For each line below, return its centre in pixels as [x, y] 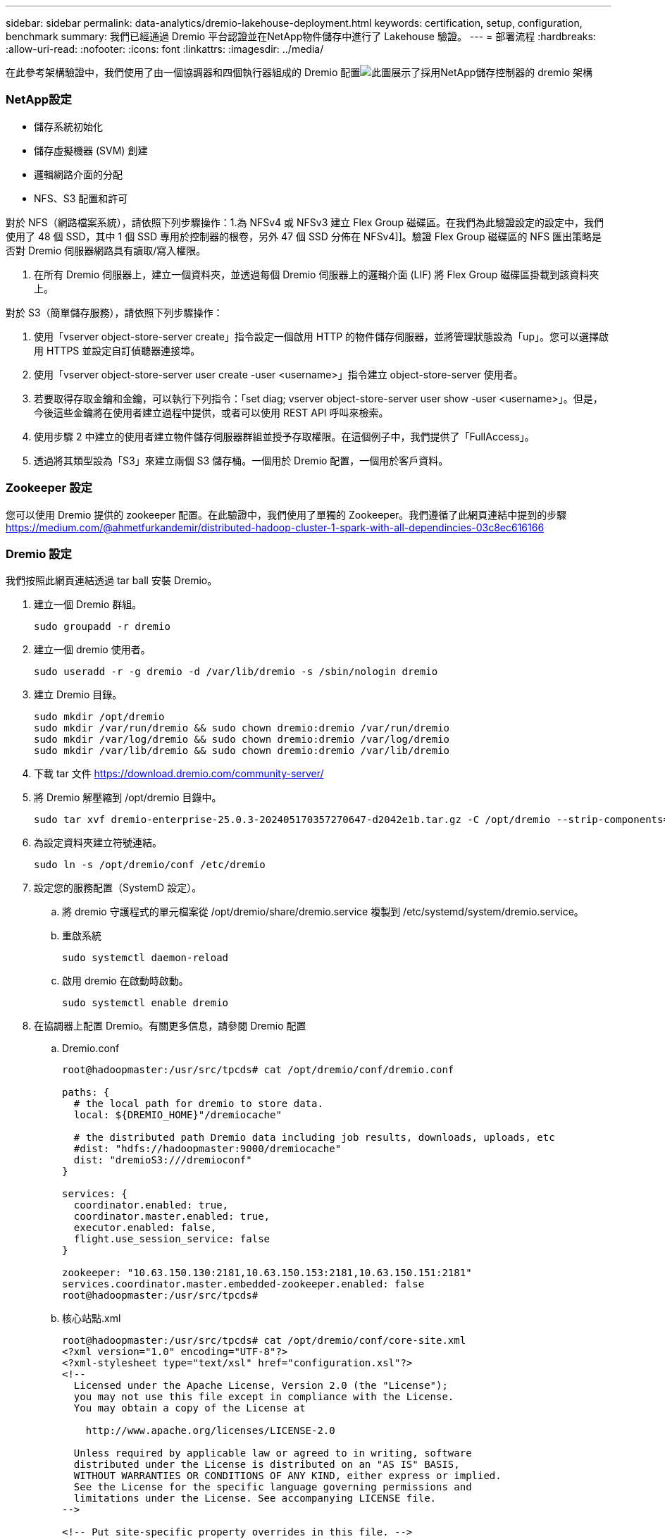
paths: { [86, 1093]
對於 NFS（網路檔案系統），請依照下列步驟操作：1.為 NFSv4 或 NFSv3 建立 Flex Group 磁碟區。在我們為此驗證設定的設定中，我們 [305, 222]
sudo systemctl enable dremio [145, 1003]
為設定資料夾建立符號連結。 [98, 843]
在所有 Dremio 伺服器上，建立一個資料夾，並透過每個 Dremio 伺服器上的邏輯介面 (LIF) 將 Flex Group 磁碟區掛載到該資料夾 [317, 274]
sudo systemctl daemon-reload [145, 958]
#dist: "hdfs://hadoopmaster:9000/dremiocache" [207, 1149]
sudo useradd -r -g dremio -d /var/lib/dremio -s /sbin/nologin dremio [236, 672]
